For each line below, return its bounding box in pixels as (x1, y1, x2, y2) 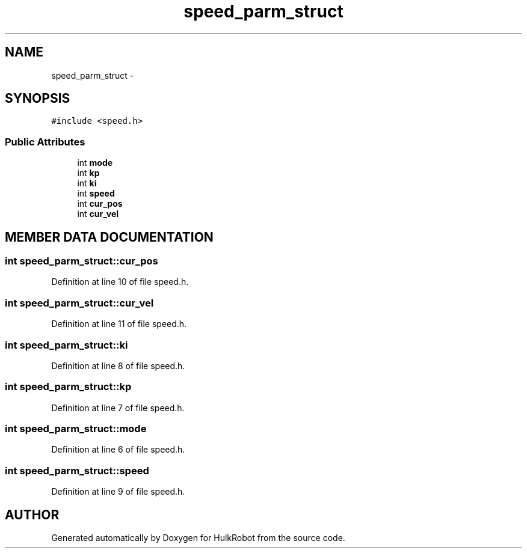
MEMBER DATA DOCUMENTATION (5, 229, 214, 245)
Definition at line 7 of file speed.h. (51, 402, 185, 413)
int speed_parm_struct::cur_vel (5, 296, 154, 309)
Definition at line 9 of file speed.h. (51, 486, 185, 497)
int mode (77, 157, 113, 168)
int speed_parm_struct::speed (5, 464, 149, 477)
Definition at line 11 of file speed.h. (51, 319, 187, 329)
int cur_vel (77, 209, 119, 219)
